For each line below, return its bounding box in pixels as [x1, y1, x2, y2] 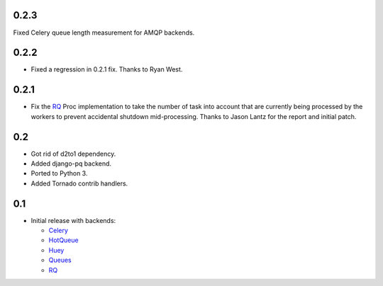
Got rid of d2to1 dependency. [30, 149, 116, 158]
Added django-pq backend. [30, 159, 112, 168]
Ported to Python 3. [30, 169, 88, 178]
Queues [48, 256, 72, 265]
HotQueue [48, 236, 79, 244]
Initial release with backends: [30, 216, 116, 224]
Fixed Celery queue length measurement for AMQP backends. [13, 28, 195, 37]
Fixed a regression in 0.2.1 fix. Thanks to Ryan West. [30, 65, 183, 74]
